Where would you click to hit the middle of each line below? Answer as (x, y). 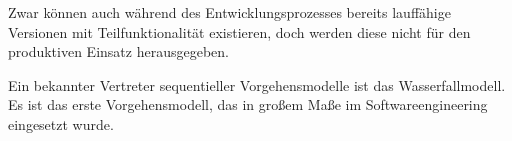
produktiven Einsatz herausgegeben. (118, 51)
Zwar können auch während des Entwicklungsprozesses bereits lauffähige (229, 12)
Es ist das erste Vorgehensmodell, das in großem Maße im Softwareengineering (248, 104)
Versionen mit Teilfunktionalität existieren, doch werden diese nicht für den (239, 31)
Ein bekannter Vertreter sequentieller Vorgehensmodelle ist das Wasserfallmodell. (257, 84)
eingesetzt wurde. (61, 123)
